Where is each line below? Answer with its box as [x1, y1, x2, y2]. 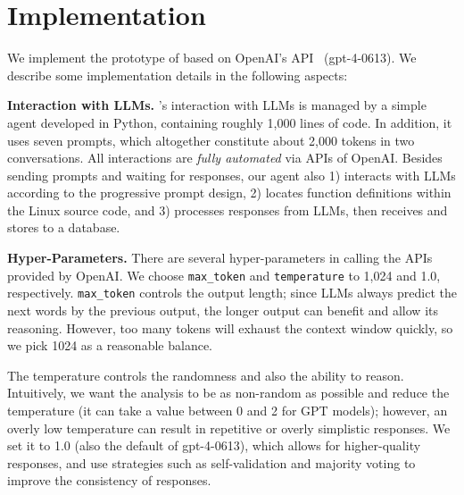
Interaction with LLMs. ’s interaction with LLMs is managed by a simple [7, 96, 427, 114]
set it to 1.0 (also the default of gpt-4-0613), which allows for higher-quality [7, 436, 421, 455]
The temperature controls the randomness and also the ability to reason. [7, 365, 404, 384]
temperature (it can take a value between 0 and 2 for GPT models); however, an [7, 400, 448, 419]
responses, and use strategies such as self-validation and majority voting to [7, 453, 416, 472]
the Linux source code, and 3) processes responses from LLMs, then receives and [7, 200, 448, 219]
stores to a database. [7, 218, 120, 237]
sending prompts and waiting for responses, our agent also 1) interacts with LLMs [7, 165, 456, 184]
